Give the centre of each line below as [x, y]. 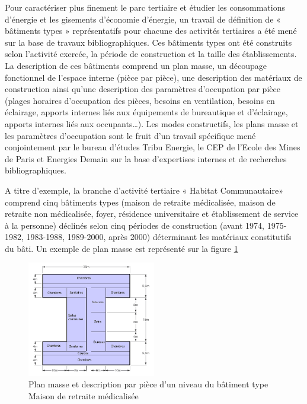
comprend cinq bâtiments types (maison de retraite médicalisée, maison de [140, 202]
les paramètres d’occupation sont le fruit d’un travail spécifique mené [130, 135]
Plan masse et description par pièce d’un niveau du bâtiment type [148, 384]
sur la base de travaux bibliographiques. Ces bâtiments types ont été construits [148, 42]
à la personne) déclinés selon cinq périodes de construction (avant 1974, [135, 225]
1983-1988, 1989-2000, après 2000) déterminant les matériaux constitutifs [159, 237]
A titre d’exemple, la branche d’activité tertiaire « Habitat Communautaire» [144, 190]
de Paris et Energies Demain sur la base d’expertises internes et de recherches [146, 158]
